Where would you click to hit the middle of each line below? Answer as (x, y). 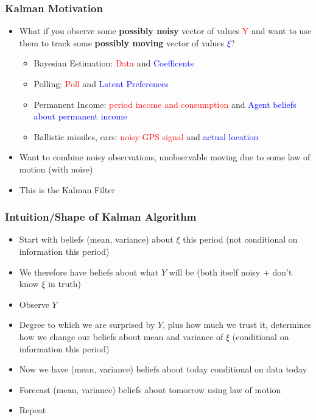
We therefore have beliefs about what (89, 272)
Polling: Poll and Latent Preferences (101, 84)
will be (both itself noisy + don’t (230, 272)
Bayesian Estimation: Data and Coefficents (114, 63)
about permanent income (80, 116)
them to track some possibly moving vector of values (122, 42)
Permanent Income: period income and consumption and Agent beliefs (165, 104)
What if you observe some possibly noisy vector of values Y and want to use (165, 31)
